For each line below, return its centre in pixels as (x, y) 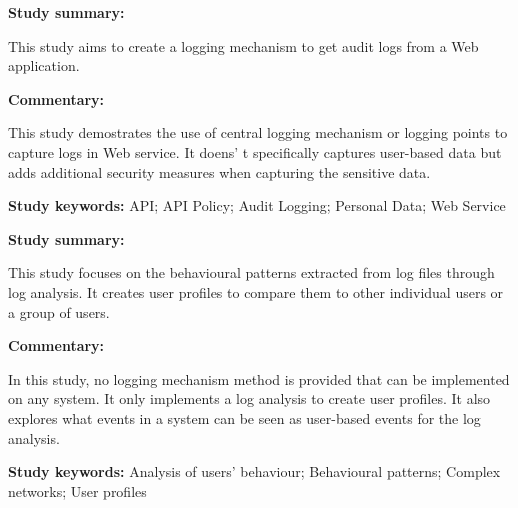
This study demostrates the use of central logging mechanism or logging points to (258, 132)
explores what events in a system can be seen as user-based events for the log (244, 417)
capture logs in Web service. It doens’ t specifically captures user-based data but (255, 151)
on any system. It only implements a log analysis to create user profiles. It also (249, 398)
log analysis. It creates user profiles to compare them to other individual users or (256, 291)
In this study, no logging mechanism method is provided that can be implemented (259, 378)
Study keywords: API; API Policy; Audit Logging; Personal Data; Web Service (257, 205)
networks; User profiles (77, 490)
